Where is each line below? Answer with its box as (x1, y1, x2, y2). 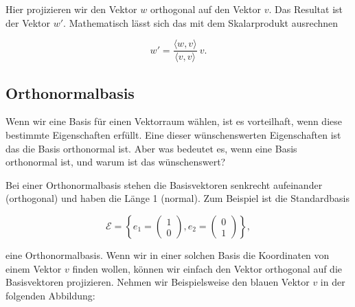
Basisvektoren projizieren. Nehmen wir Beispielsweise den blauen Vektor (5, 275, 310, 289)
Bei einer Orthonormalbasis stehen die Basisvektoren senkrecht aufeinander (5, 177, 323, 192)
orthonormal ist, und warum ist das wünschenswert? (5, 155, 226, 169)
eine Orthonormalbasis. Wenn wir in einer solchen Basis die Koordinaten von (5, 248, 330, 262)
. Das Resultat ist (268, 2, 343, 16)
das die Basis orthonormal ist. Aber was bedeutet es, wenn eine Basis (5, 141, 297, 155)
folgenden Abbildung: (5, 288, 95, 302)
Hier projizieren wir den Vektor (5, 2, 137, 16)
